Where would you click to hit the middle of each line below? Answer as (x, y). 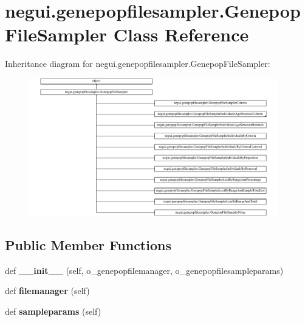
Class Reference (181, 34)
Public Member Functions (88, 245)
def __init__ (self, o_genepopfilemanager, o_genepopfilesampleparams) (144, 270)
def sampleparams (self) (53, 311)
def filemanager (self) (47, 291)
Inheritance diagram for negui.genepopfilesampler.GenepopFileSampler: (138, 64)
